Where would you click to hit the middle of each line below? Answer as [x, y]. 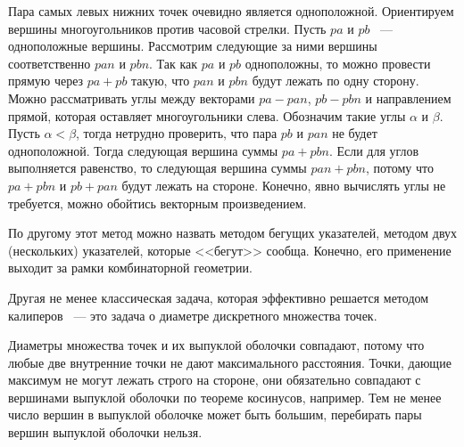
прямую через [46, 81]
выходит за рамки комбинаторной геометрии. [130, 268]
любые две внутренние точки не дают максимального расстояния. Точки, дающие [230, 362]
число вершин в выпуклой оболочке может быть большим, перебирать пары [215, 414]
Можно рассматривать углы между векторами [132, 98]
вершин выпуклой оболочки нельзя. [105, 432]
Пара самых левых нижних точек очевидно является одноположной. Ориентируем [231, 11]
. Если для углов [374, 150]
